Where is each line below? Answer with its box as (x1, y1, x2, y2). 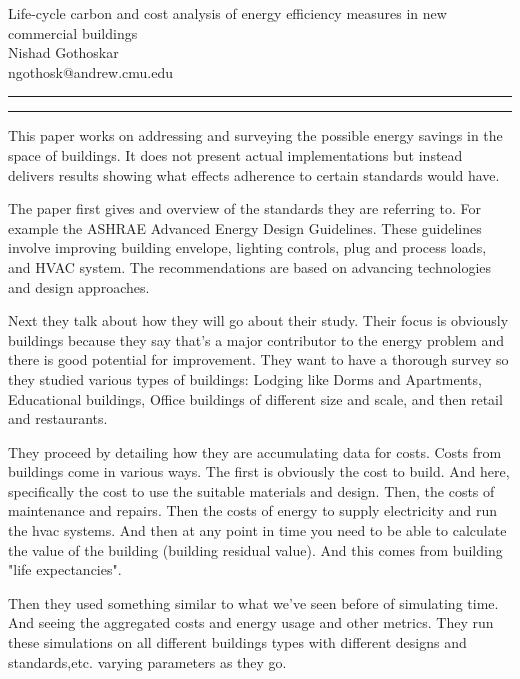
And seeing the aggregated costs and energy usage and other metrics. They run (8, 612, 494, 633)
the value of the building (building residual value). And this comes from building (8, 539, 503, 560)
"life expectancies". (8, 559, 122, 580)
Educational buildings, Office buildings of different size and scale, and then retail (8, 388, 503, 409)
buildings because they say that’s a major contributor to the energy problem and (8, 329, 504, 350)
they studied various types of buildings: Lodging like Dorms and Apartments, (8, 368, 482, 389)
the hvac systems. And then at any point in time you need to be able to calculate (8, 520, 507, 541)
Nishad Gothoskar (8, 42, 119, 63)
